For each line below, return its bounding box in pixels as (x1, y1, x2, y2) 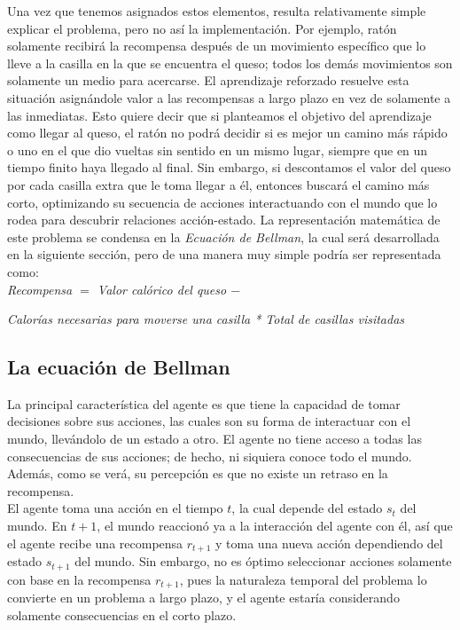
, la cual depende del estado (231, 499, 383, 517)
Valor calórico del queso (97, 280, 227, 298)
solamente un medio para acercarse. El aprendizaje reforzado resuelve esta (7, 71, 409, 90)
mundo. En (7, 516, 67, 535)
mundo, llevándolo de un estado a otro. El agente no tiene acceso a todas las (7, 429, 422, 448)
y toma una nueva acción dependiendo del (215, 533, 443, 552)
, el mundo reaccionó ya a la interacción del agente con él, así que (97, 516, 453, 535)
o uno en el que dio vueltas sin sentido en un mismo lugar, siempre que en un (7, 140, 428, 159)
